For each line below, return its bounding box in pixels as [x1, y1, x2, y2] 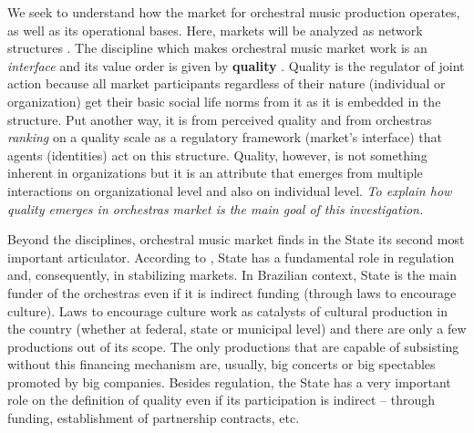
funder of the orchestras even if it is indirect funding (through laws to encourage [7, 283, 457, 302]
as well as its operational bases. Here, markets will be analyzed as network [7, 20, 423, 39]
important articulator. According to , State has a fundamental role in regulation [7, 247, 455, 266]
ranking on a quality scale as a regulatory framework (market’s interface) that [7, 128, 442, 147]
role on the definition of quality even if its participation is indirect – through [7, 390, 435, 409]
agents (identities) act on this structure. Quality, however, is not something [7, 145, 428, 164]
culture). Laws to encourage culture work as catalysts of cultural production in [7, 301, 448, 320]
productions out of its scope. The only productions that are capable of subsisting [7, 336, 459, 356]
